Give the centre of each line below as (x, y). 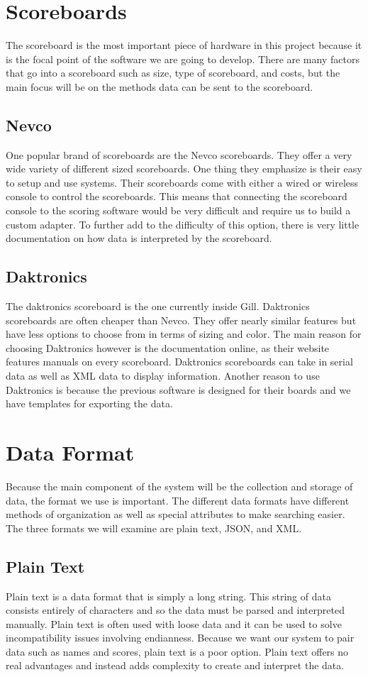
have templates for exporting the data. (89, 403)
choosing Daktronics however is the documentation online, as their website (168, 347)
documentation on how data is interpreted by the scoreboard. (139, 238)
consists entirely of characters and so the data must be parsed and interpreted (175, 610)
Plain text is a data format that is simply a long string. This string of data (168, 596)
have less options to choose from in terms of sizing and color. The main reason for (184, 334)
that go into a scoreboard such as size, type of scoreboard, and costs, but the (173, 73)
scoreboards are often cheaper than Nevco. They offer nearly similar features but (181, 320)
